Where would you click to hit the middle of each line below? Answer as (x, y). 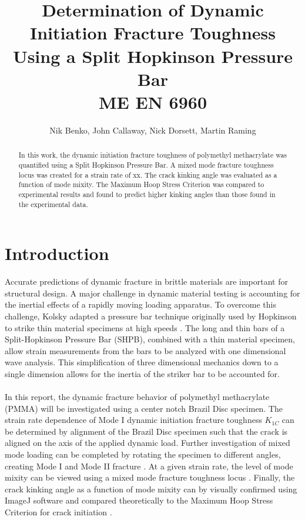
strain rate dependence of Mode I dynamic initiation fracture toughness (133, 420)
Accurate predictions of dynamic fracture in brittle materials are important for (146, 281)
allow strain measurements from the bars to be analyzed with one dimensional (145, 350)
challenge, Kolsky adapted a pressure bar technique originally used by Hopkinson (151, 316)
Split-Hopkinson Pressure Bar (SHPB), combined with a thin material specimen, (150, 339)
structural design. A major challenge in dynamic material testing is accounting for (152, 293)
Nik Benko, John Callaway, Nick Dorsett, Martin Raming (153, 130)
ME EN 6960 (153, 101)
